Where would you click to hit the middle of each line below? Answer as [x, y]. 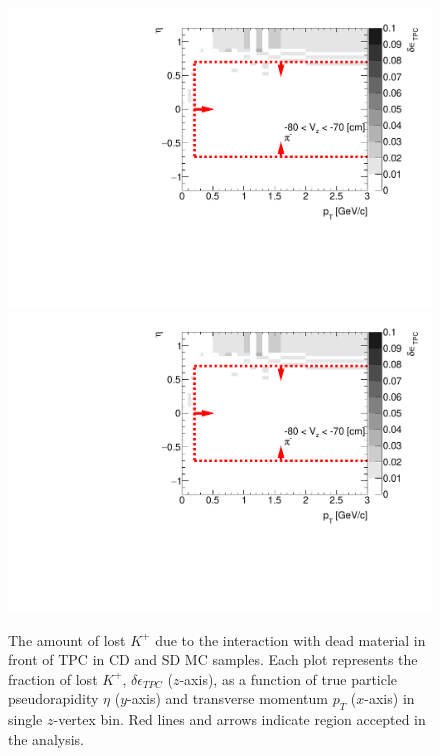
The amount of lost [67, 639]
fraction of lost [53, 678]
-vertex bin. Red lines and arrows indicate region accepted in [239, 719]
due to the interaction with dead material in [290, 639]
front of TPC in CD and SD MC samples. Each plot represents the [213, 659]
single [25, 719]
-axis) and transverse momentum [227, 698]
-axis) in [389, 698]
